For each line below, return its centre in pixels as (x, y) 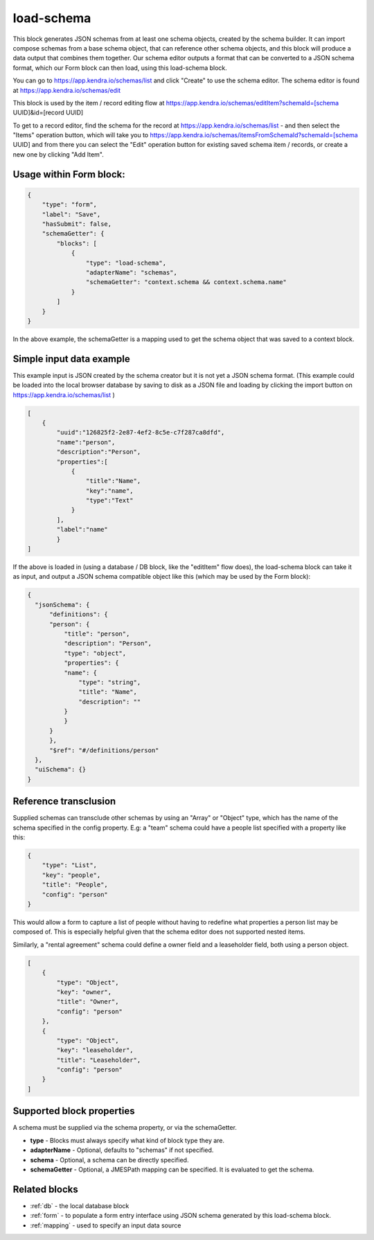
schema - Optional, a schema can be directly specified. (109, 1160)
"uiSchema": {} (61, 770)
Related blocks (46, 1189)
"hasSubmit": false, (77, 224)
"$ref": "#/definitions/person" (104, 750)
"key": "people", (71, 875)
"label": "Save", (71, 214)
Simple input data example (72, 359)
